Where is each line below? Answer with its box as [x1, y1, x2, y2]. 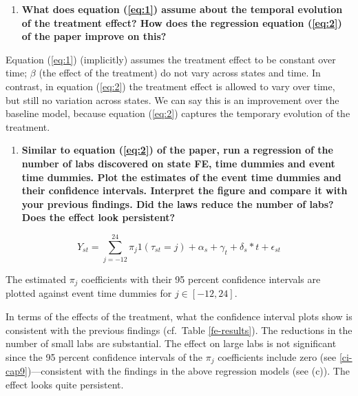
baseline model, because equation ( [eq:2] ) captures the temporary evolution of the [6, 106, 350, 121]
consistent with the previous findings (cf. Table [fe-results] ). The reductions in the [6, 322, 352, 337]
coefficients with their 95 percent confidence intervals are [81, 272, 321, 286]
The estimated [6, 272, 66, 286]
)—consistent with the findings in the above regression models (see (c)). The [27, 364, 350, 378]
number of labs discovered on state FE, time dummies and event [21, 156, 335, 170]
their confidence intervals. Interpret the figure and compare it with [21, 183, 348, 198]
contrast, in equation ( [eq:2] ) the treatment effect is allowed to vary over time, [6, 79, 335, 93]
